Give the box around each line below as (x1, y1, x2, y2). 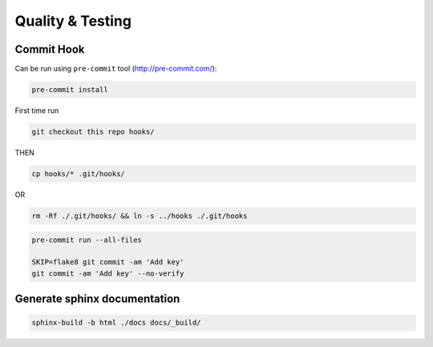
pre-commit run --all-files (31, 235, 142, 244)
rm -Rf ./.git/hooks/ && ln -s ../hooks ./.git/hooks (31, 211, 248, 220)
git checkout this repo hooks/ (31, 127, 156, 136)
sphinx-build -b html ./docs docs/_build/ (31, 318, 201, 328)
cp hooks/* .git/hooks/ (31, 169, 126, 178)
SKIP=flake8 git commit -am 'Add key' (31, 257, 184, 267)
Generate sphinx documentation (14, 293, 180, 306)
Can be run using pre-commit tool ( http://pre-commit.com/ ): (14, 64, 217, 74)
